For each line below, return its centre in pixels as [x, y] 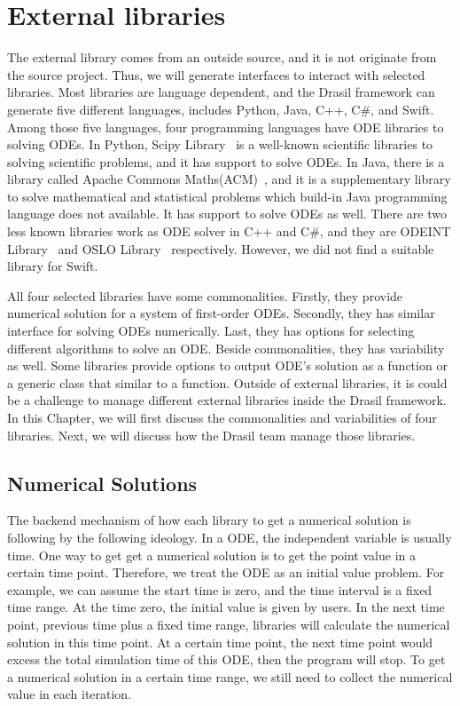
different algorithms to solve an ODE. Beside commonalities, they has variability [226, 348]
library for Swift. [53, 266]
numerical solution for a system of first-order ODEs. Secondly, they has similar [221, 313]
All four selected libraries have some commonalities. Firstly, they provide [205, 295]
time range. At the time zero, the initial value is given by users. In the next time [226, 607]
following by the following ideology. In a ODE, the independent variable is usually [230, 537]
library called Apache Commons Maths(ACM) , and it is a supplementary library [229, 179]
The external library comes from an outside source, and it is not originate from [222, 57]
